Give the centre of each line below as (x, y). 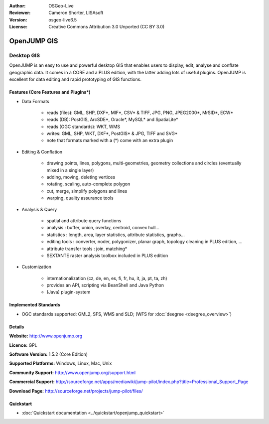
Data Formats (35, 101)
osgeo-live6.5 (63, 19)
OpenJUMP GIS (34, 41)
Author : (17, 6)
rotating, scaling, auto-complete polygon (88, 184)
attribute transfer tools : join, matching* (87, 249)
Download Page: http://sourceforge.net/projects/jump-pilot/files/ (76, 391)
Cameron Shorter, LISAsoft (76, 13)
